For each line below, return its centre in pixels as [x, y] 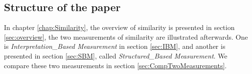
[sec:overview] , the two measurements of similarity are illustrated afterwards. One [126, 37]
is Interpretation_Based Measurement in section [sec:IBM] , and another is [115, 46]
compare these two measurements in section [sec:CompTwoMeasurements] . [115, 65]
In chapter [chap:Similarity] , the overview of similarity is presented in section [119, 27]
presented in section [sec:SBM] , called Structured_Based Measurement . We [116, 55]
